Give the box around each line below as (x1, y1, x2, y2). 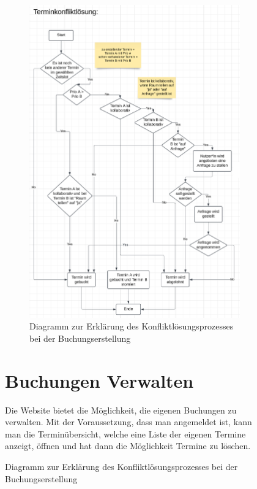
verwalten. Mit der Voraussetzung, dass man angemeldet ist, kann (5, 415, 252, 428)
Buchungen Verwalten (5, 368, 194, 393)
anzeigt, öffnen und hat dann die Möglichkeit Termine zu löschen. (5, 439, 251, 452)
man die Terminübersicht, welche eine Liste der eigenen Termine (5, 427, 246, 440)
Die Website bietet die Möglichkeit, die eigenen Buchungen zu (5, 403, 237, 416)
